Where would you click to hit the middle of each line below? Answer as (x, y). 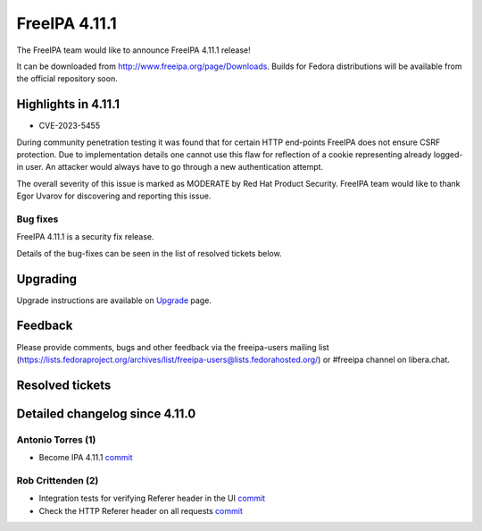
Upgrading (47, 278)
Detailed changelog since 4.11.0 (106, 413)
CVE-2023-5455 (70, 126)
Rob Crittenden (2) (58, 480)
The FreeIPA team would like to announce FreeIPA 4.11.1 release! (134, 50)
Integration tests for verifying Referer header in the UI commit (152, 498)
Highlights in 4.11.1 (68, 104)
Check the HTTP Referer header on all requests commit (141, 510)
